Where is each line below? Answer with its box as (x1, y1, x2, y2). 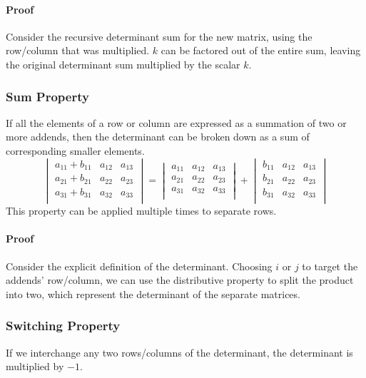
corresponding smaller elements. (6, 143, 145, 158)
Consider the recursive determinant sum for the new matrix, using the (6, 29, 312, 44)
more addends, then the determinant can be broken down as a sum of (6, 129, 310, 144)
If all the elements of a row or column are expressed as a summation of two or (6, 115, 347, 130)
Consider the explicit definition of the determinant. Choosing (6, 258, 273, 273)
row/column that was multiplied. (6, 43, 150, 58)
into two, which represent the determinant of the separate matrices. (6, 286, 300, 301)
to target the (302, 258, 358, 273)
